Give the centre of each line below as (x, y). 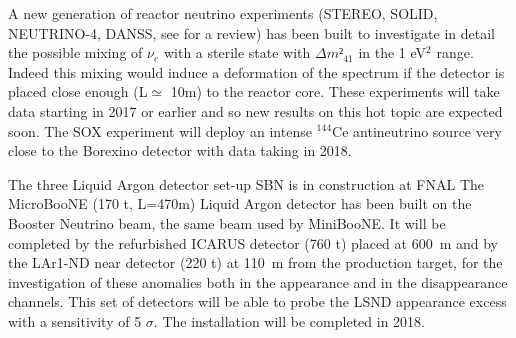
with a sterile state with (237, 52)
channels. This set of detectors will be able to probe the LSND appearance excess (257, 301)
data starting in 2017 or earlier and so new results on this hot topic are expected (255, 110)
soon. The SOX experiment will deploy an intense (160, 130)
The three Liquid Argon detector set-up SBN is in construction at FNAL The (246, 183)
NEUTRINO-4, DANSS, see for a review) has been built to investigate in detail (252, 32)
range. (455, 52)
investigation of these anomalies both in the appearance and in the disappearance (258, 281)
